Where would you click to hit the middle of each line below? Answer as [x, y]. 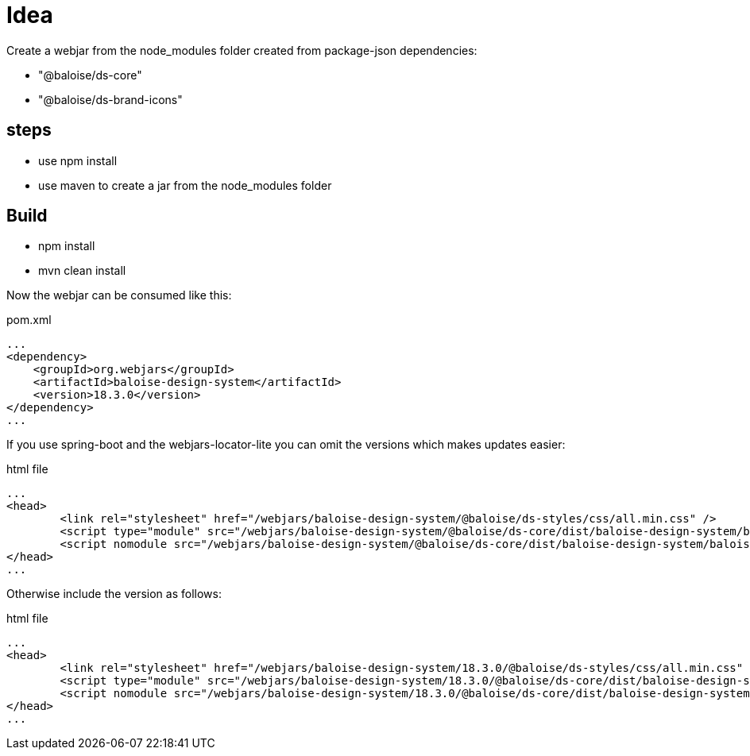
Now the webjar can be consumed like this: [119, 295]
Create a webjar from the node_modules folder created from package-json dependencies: [242, 50]
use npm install [78, 160]
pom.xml [29, 320]
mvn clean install [82, 271]
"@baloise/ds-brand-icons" [110, 99]
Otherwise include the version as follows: [114, 594]
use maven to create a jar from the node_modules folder [185, 185]
